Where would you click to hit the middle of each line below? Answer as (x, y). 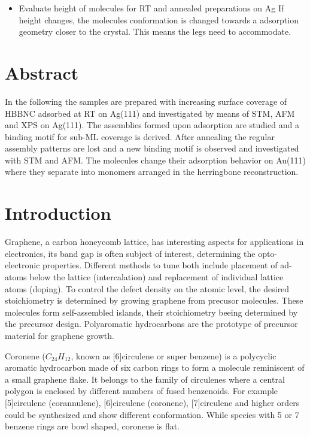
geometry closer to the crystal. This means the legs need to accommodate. (155, 31)
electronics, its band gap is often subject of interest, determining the (130, 253)
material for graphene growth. (60, 335)
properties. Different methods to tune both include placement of (160, 265)
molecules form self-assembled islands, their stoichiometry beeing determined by (151, 312)
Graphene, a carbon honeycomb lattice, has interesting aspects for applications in (154, 242)
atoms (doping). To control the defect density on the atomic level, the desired (147, 288)
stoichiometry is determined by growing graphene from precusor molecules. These (154, 300)
